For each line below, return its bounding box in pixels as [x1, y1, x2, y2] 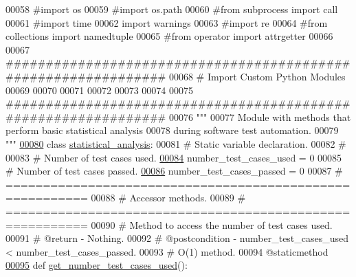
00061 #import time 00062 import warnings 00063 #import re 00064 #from [5, 15, 328, 30]
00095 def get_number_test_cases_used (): [5, 258, 188, 272]
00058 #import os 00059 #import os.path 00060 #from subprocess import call [5, 2, 338, 16]
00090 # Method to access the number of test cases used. [91, 217, 333, 232]
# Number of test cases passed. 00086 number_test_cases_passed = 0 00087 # [5, 164, 343, 178]
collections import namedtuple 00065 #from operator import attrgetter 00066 [5, 29, 333, 43]
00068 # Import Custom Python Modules [168, 69, 346, 83]
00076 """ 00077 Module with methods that [168, 109, 351, 124]
